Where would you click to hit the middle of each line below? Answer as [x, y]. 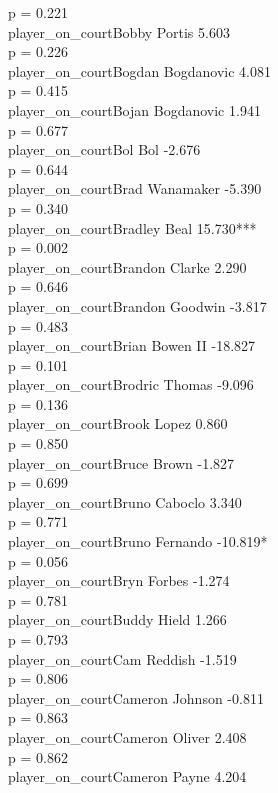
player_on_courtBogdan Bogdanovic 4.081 [139, 70]
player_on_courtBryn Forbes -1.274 [119, 580]
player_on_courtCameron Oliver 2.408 [127, 736]
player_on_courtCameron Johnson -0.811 [136, 697]
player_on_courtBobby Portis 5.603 [119, 31]
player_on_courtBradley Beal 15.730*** [132, 227]
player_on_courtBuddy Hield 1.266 [117, 619]
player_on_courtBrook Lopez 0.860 [118, 423]
